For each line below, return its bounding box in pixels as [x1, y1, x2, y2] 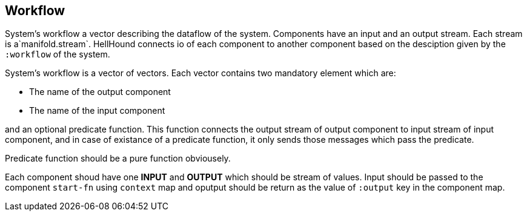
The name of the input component [29, 105, 165, 116]
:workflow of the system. [5, 49, 110, 60]
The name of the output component [29, 87, 171, 97]
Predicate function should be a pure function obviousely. [5, 153, 231, 164]
